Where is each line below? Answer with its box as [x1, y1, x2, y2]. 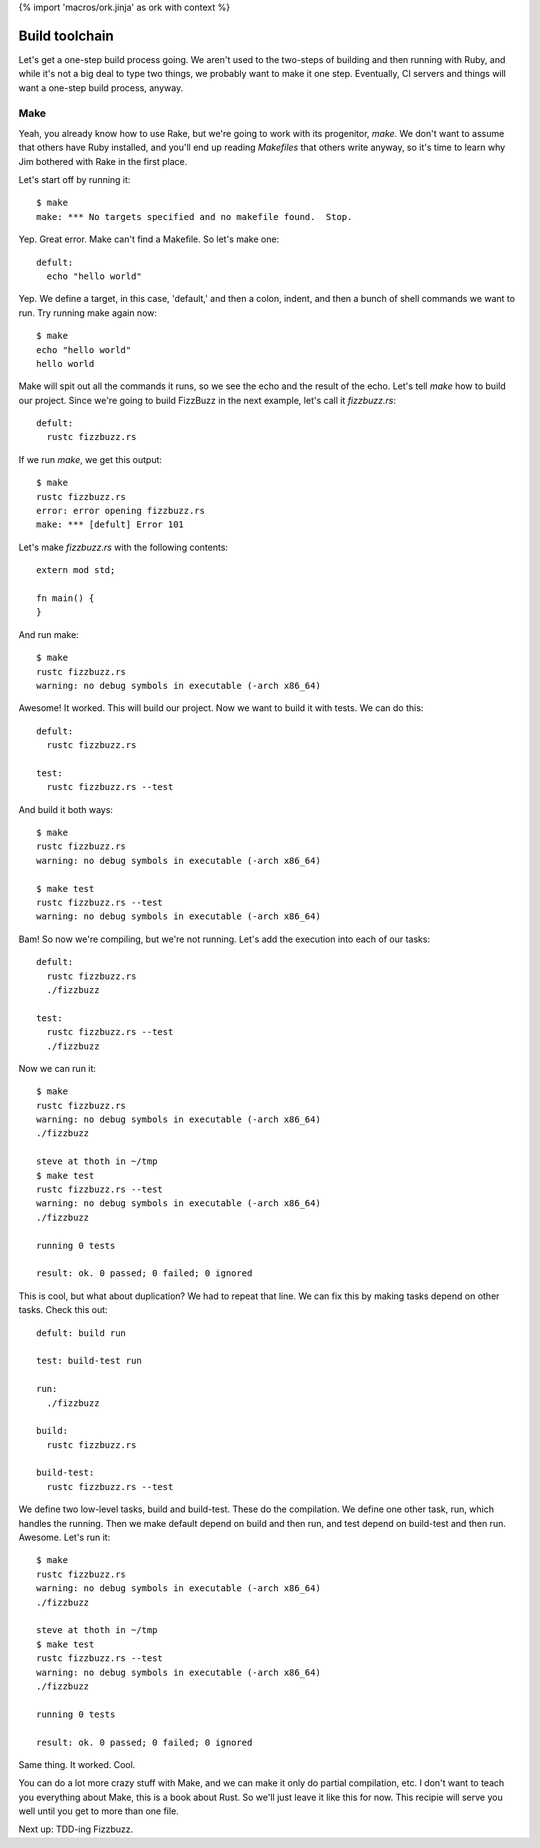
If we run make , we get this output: [18, 453, 163, 465]
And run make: [18, 628, 79, 640]
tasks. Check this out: [18, 1304, 109, 1316]
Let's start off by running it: [18, 174, 131, 185]
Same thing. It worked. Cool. [18, 1758, 136, 1770]
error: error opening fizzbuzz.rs [36, 505, 205, 517]
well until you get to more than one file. [18, 1805, 179, 1817]
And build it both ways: [18, 803, 114, 815]
